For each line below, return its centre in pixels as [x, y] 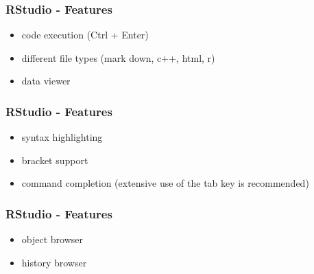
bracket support [55, 160]
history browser [54, 262]
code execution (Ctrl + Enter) [85, 35]
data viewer [46, 81]
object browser [52, 239]
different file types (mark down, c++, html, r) [118, 57]
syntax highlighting [62, 137]
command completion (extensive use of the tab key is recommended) [165, 183]
